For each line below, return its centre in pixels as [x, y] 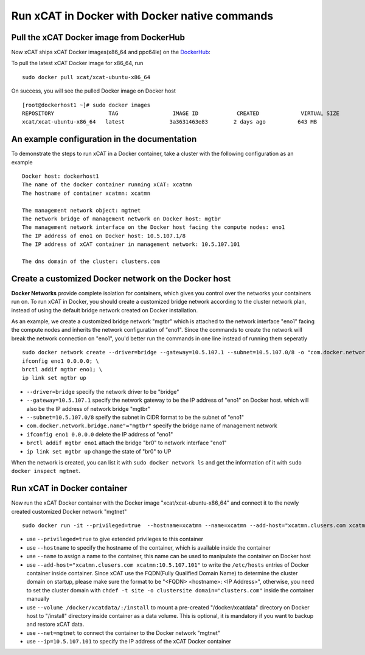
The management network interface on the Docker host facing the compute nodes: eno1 [154, 227]
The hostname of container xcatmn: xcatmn [86, 193]
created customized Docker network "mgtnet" [69, 511]
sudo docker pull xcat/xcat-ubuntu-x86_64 [86, 77]
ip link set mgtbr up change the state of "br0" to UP [99, 451]
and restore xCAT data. [55, 625]
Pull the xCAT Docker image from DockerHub [98, 37]
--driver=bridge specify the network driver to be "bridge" [103, 391]
